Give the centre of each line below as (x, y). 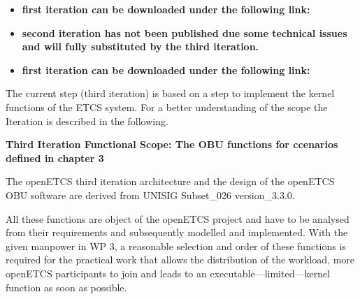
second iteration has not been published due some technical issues (185, 32)
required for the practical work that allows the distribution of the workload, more (180, 260)
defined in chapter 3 (55, 158)
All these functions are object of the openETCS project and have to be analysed (178, 218)
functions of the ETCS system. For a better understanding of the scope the (167, 107)
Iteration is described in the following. (87, 121)
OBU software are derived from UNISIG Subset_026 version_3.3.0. (150, 195)
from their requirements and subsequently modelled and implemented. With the (177, 232)
